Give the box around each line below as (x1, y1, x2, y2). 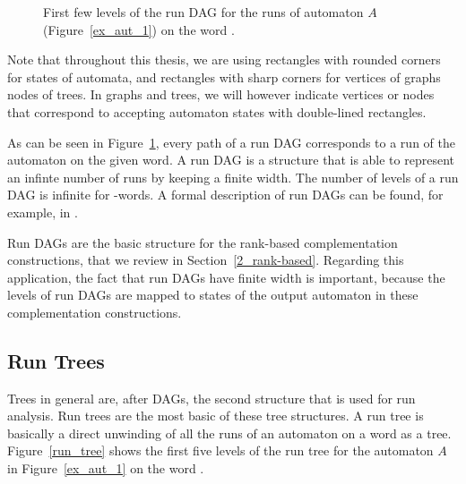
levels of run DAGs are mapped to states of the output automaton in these (7, 285, 419, 304)
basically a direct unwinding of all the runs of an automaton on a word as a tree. (7, 423, 452, 442)
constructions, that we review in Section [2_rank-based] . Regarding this (7, 250, 404, 269)
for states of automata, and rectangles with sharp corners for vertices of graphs (7, 67, 441, 86)
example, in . (7, 202, 78, 221)
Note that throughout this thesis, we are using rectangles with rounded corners (7, 50, 441, 69)
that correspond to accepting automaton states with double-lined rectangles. (7, 102, 427, 121)
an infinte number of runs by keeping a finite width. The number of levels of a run (7, 167, 459, 186)
